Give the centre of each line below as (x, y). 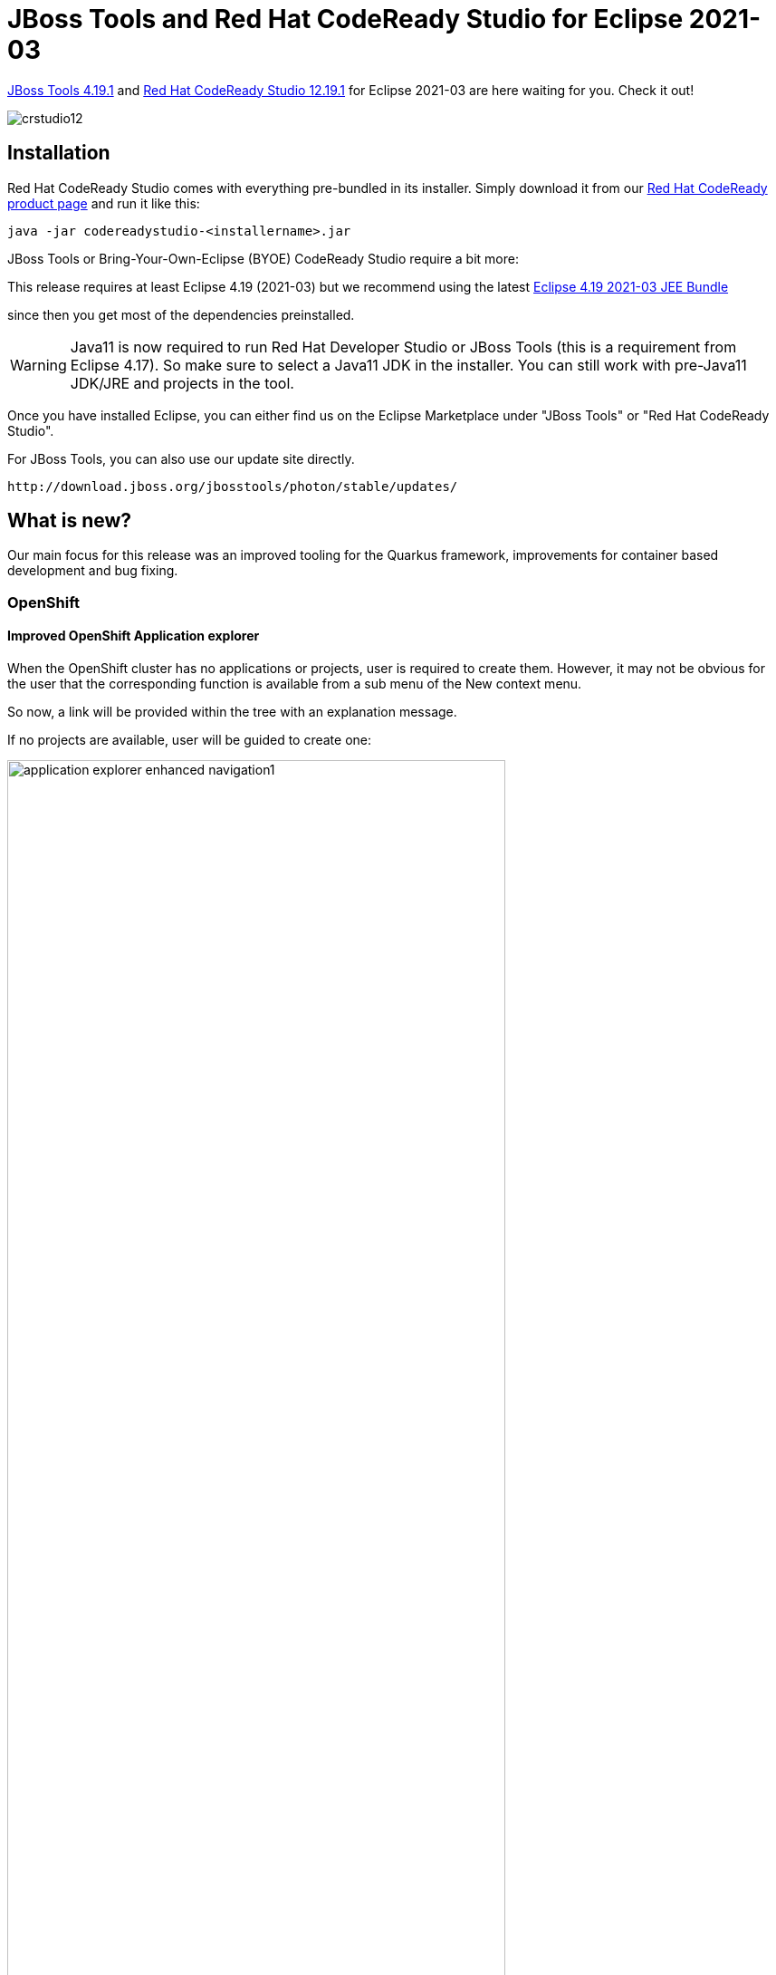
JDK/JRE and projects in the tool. (182, 383)
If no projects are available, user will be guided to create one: (190, 740)
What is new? (70, 521)
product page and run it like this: (104, 203)
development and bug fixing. (93, 571)
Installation (59, 153)
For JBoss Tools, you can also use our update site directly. (181, 458)
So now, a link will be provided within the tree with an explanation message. (232, 712)
